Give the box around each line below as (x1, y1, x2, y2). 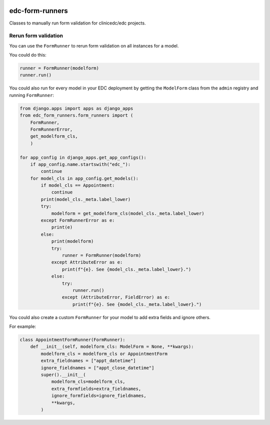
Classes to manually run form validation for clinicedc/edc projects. (9, 20, 146, 26)
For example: (9, 323, 36, 329)
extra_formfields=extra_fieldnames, (51, 385, 141, 391)
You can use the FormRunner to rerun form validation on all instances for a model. (9, 42, 179, 48)
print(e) (51, 224, 73, 230)
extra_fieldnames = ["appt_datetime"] (40, 358, 136, 363)
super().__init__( (40, 372, 86, 377)
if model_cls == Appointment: (40, 182, 115, 188)
